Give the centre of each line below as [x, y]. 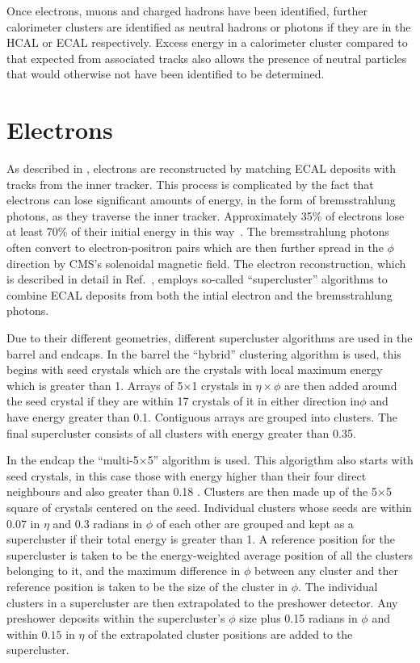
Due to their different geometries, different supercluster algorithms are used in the [210, 338]
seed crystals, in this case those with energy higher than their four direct [187, 475]
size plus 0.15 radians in [298, 618]
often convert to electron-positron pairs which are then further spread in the [195, 248]
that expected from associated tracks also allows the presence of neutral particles [207, 58]
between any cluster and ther [326, 571]
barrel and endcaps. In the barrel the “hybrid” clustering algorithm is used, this [204, 353]
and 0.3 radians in [98, 523]
